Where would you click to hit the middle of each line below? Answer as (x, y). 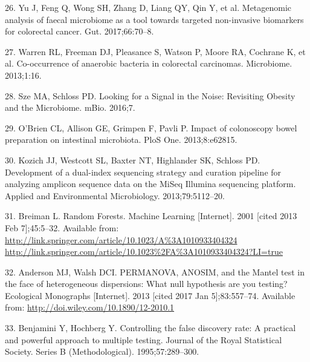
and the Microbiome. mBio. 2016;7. (70, 107)
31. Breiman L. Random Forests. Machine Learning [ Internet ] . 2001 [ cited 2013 (151, 216)
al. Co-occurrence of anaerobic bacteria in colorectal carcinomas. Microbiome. (149, 63)
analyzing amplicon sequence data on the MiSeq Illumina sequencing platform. (150, 184)
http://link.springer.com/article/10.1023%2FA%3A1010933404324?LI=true (144, 252)
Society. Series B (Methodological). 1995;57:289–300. (102, 351)
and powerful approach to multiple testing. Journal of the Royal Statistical (144, 339)
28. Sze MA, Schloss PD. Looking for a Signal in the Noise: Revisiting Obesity (150, 95)
